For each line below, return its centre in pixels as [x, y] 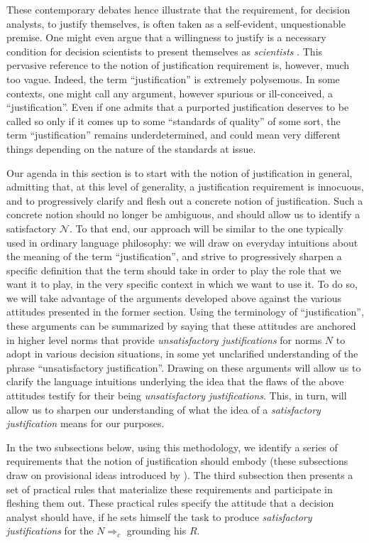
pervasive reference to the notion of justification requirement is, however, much [178, 65]
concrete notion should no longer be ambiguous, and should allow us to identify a [183, 214]
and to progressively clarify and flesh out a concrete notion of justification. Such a [185, 200]
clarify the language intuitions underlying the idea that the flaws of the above [175, 381]
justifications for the [50, 531]
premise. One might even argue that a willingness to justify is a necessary [166, 37]
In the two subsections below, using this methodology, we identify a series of [172, 447]
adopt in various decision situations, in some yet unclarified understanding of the [182, 354]
